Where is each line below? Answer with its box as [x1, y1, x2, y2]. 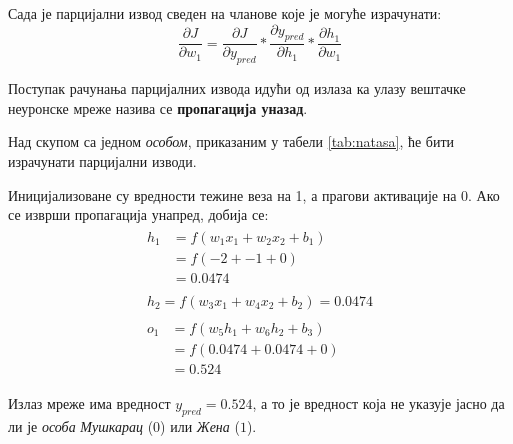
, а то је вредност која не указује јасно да [252, 393, 505, 414]
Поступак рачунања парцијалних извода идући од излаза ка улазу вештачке [8, 78, 466, 99]
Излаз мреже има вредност [8, 393, 171, 414]
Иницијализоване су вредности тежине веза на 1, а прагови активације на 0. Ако [8, 184, 500, 205]
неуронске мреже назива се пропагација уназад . [8, 97, 308, 118]
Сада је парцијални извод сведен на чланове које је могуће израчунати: [8, 3, 442, 23]
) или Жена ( [160, 415, 240, 436]
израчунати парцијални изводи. [8, 151, 197, 171]
